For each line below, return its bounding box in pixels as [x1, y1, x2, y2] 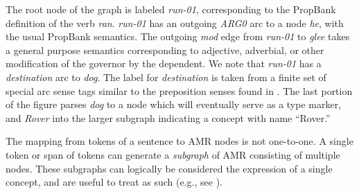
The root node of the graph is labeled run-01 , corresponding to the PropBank [6, 2, 336, 16]
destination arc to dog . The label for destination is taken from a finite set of [6, 69, 326, 84]
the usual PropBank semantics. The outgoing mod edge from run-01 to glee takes [6, 29, 350, 44]
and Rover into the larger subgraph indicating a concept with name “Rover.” [6, 110, 331, 125]
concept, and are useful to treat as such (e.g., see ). [6, 175, 223, 189]
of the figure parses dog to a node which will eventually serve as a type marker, [6, 97, 342, 112]
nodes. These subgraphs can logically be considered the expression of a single [6, 161, 333, 175]
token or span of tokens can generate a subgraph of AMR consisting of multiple [6, 147, 340, 161]
